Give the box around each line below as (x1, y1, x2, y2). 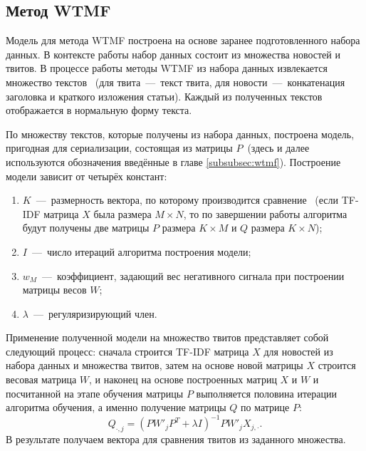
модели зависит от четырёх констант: (6, 168, 167, 183)
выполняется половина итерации (196, 385, 337, 400)
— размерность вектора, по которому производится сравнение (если (36, 192, 338, 207)
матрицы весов (22, 282, 87, 297)
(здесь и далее (247, 140, 310, 155)
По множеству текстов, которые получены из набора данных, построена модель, (6, 126, 355, 141)
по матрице (240, 400, 290, 415)
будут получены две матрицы (22, 220, 150, 235)
